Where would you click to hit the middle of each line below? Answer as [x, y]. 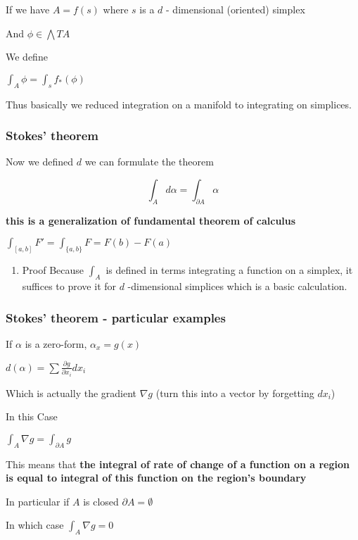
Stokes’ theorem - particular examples [116, 317]
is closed [101, 501]
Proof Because [53, 270]
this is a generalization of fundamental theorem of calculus [151, 220]
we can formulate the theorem [149, 162]
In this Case [32, 416]
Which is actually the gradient [71, 393]
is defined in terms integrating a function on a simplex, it [229, 270]
